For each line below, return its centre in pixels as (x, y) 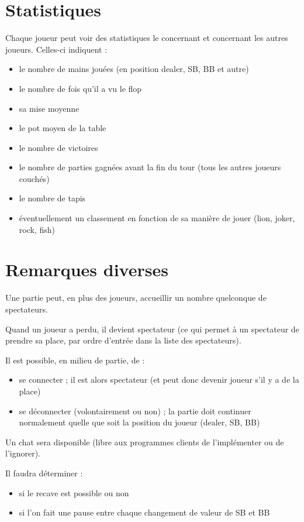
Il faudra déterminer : (44, 473)
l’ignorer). (23, 453)
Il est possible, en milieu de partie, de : (75, 360)
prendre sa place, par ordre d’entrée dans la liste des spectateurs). (123, 340)
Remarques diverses (87, 269)
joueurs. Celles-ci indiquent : (56, 49)
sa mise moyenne (49, 108)
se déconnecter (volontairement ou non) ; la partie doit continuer (135, 411)
